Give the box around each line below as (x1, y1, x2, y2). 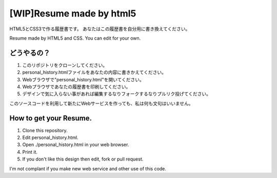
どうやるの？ (9, 48, 50, 57)
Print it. (22, 149, 38, 155)
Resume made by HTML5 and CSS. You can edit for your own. (9, 35, 141, 41)
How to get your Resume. (9, 114, 92, 122)
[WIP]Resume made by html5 (9, 8, 136, 19)
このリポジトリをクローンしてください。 (22, 62, 108, 68)
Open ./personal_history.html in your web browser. (22, 141, 129, 148)
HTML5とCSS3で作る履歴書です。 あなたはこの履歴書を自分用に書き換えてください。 (9, 26, 190, 32)
